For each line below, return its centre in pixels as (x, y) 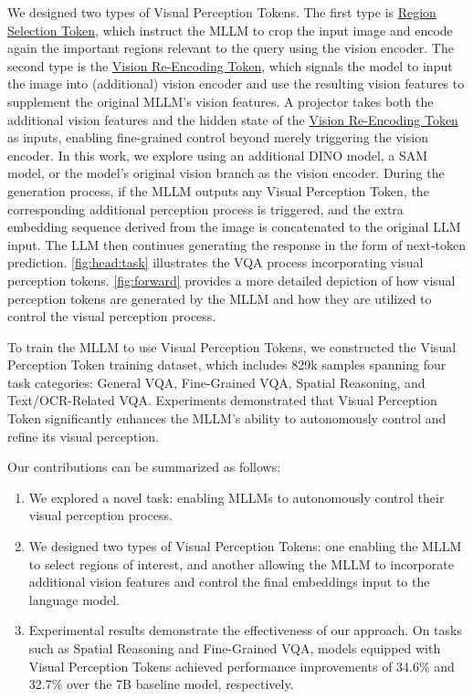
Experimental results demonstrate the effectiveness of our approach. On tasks (245, 630)
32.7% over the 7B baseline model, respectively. (161, 684)
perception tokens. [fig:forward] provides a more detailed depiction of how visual (231, 280)
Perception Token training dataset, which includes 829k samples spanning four (227, 365)
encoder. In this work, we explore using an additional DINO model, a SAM (218, 155)
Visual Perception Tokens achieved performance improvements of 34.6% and (242, 666)
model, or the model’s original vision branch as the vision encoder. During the (226, 173)
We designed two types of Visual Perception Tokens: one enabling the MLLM (245, 546)
